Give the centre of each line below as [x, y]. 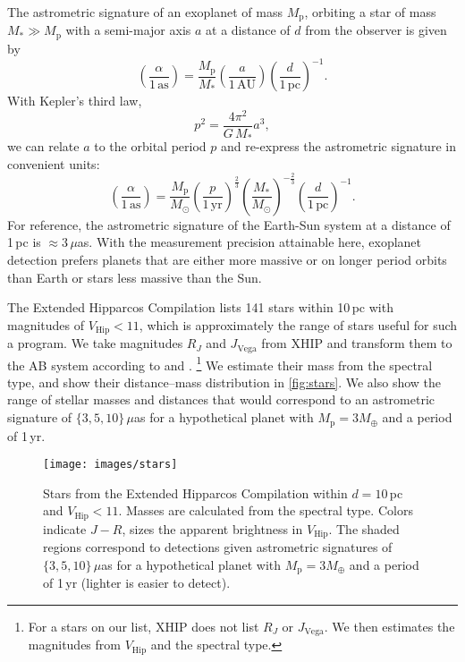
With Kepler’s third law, [75, 100]
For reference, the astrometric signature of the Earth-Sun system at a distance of [229, 224]
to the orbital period [150, 146]
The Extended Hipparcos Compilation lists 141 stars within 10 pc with [200, 307]
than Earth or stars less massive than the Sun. [135, 277]
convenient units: [54, 163]
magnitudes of [46, 324]
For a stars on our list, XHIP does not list [144, 626]
